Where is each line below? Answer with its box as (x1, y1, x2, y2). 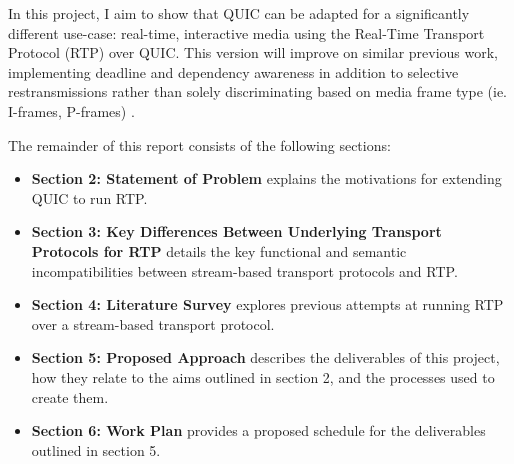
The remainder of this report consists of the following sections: (8, 134, 391, 155)
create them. (31, 386, 109, 407)
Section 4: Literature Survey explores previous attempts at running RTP (31, 294, 504, 315)
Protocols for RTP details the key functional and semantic (31, 240, 407, 261)
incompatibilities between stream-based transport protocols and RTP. (31, 260, 458, 281)
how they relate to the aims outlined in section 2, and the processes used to (31, 366, 495, 387)
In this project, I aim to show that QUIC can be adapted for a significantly (8, 3, 470, 23)
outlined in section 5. (31, 439, 161, 460)
